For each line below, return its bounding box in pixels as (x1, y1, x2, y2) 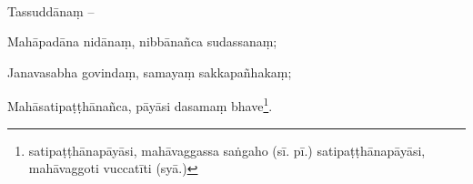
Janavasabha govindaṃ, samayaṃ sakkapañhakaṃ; (7, 62, 292, 81)
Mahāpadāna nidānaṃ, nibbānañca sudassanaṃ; (7, 32, 277, 51)
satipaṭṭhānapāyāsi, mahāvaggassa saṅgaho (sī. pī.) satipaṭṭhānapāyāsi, (28, 140, 426, 159)
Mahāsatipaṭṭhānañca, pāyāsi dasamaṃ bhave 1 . (7, 94, 273, 116)
